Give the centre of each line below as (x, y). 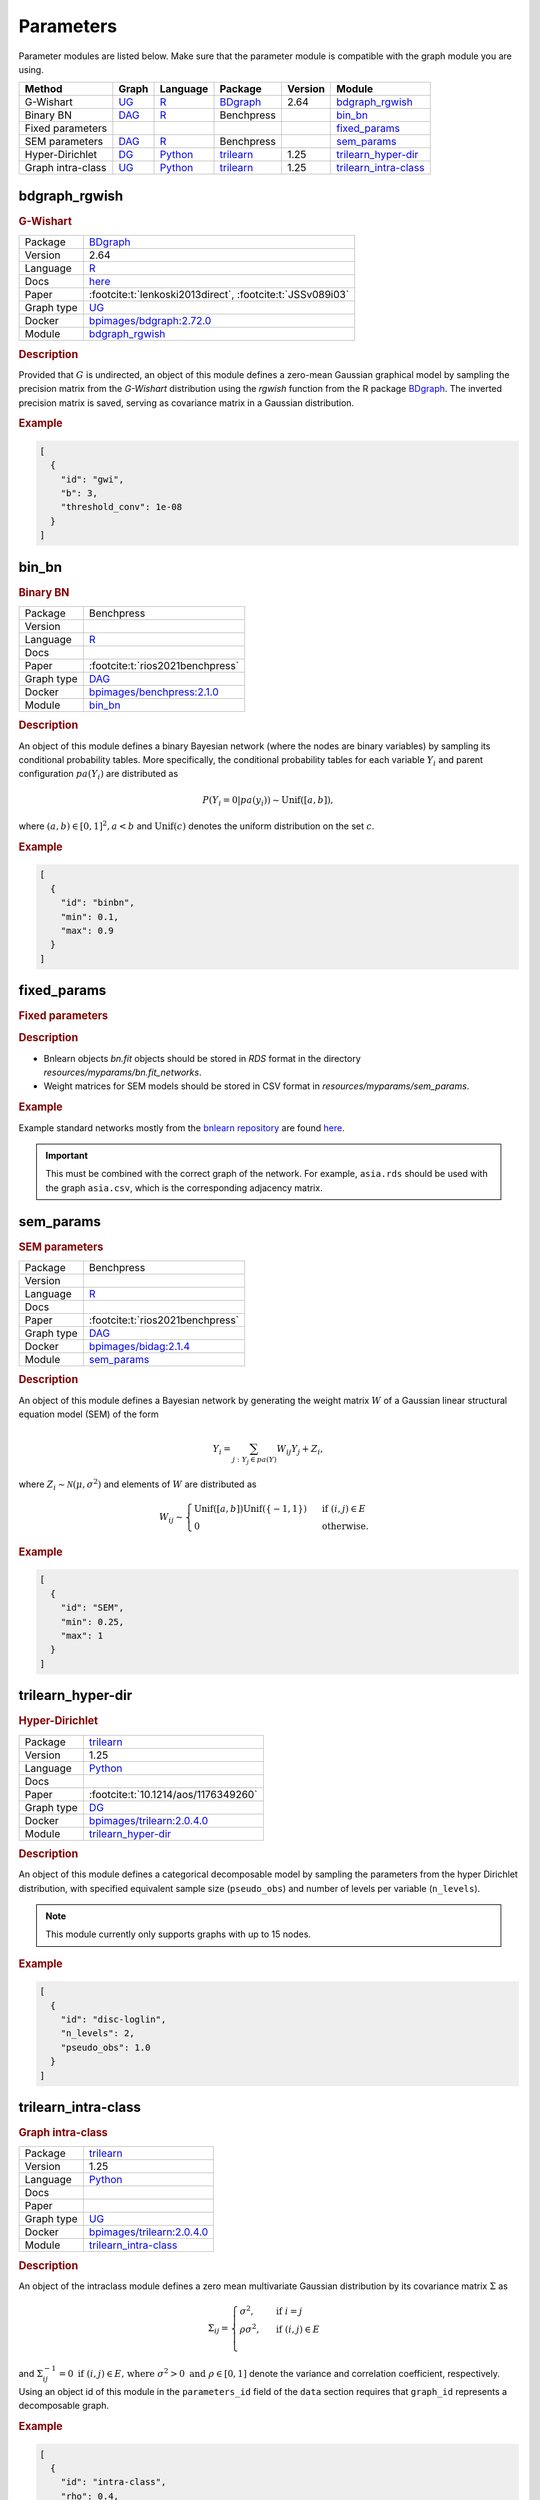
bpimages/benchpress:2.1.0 (153, 692)
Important (67, 1155)
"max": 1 (82, 1636)
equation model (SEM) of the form (88, 1414)
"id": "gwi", (92, 479)
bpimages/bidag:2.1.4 (139, 1346)
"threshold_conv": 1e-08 (121, 507)
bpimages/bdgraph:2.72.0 (150, 321)
